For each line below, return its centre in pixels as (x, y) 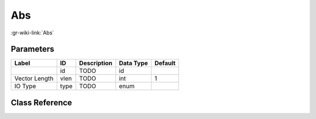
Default (165, 63)
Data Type (134, 63)
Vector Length (34, 79)
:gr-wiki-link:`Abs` (32, 33)
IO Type (25, 86)
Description (96, 63)
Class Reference (42, 102)
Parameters (32, 49)
